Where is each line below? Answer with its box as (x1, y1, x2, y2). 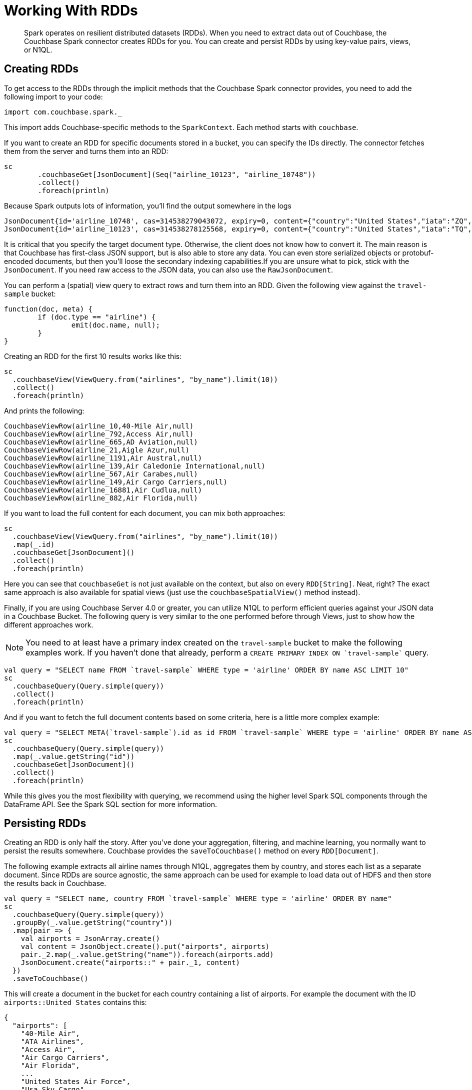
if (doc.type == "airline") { (37, 312, 156, 321)
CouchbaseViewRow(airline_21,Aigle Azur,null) (4, 445, 189, 454)
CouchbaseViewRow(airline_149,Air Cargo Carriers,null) (4, 477, 227, 486)
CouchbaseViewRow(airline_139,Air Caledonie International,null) (4, 461, 265, 470)
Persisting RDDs (4, 817, 86, 830)
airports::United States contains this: (4, 998, 147, 1007)
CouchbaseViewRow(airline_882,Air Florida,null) (4, 493, 198, 502)
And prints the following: (4, 406, 84, 415)
